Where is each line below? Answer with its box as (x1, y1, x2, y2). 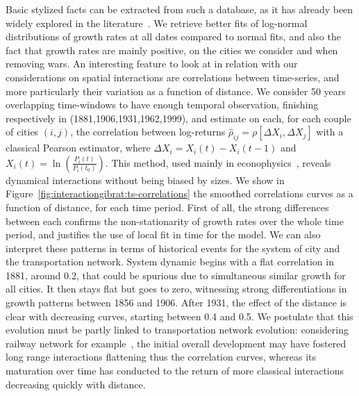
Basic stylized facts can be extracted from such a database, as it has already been (6, 2, 353, 16)
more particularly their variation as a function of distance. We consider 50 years (6, 83, 346, 98)
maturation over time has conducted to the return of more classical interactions (6, 363, 344, 378)
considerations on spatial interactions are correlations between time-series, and (6, 69, 340, 84)
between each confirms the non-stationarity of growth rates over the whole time (6, 213, 344, 228)
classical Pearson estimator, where (6, 140, 151, 155)
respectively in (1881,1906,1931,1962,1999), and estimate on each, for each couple (6, 110, 351, 125)
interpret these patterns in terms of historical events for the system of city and (6, 240, 340, 255)
